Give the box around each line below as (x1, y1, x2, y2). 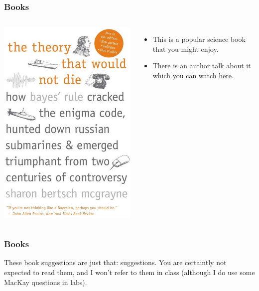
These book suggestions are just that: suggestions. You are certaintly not (4, 257, 227, 268)
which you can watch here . (152, 70, 234, 80)
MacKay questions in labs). (4, 277, 87, 287)
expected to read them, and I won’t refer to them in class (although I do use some (4, 267, 255, 278)
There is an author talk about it (152, 60, 251, 71)
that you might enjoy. (152, 43, 219, 54)
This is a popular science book (152, 34, 246, 44)
